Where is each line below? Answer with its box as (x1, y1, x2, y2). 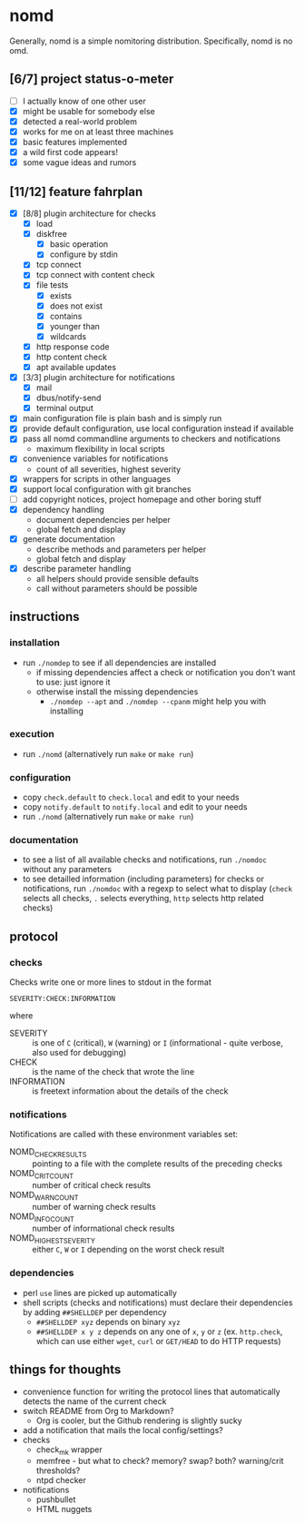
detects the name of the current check (22, 1395, 167, 1407)
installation (9, 636, 61, 649)
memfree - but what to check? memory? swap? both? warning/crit (35, 1456, 284, 1467)
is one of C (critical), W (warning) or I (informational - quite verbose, (32, 1037, 283, 1048)
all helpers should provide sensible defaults (35, 573, 200, 584)
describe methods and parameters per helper (35, 544, 207, 555)
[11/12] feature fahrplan (9, 183, 143, 200)
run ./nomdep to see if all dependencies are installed (22, 657, 216, 668)
